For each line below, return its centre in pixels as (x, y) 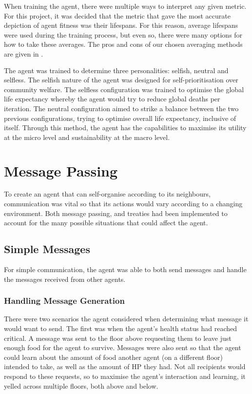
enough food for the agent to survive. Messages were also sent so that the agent (123, 347)
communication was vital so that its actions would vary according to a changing (123, 204)
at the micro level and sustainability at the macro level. (87, 137)
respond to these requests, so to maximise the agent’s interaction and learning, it (125, 376)
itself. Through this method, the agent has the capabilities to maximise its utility (125, 128)
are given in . (24, 53)
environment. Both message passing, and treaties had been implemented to (116, 213)
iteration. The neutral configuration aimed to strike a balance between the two (121, 108)
